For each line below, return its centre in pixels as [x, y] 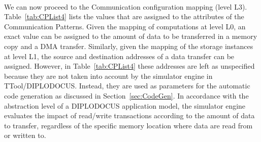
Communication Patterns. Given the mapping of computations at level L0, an [125, 26]
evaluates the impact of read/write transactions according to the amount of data [129, 115]
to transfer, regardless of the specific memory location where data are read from [128, 125]
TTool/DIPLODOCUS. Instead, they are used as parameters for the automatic [127, 86]
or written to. [25, 135]
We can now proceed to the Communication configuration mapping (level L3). [126, 6]
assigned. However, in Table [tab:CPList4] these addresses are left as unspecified [129, 66]
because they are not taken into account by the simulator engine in [108, 76]
